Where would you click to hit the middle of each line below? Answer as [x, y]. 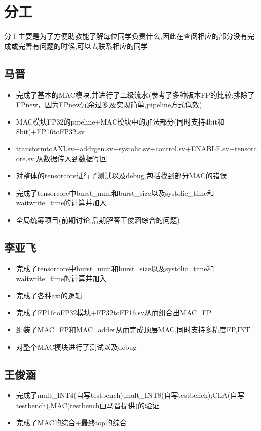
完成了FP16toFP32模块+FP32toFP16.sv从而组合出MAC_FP [114, 312]
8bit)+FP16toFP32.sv [50, 131]
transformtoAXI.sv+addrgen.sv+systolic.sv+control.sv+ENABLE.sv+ [125, 148]
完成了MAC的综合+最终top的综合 [71, 422]
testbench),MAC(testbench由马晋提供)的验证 [87, 405]
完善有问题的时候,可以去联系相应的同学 [83, 45]
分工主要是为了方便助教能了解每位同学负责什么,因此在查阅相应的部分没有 [126, 36]
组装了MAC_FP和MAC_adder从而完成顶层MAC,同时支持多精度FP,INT [133, 330]
